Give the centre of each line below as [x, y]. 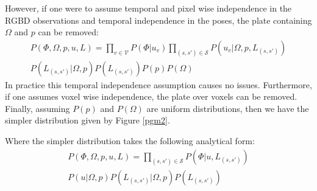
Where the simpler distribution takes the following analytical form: [130, 141]
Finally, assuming [37, 108]
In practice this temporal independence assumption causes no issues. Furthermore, [158, 84]
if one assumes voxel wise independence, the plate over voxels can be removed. [151, 96]
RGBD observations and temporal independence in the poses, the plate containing [158, 20]
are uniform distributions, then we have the [228, 108]
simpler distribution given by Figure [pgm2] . [87, 120]
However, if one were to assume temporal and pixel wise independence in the [148, 8]
